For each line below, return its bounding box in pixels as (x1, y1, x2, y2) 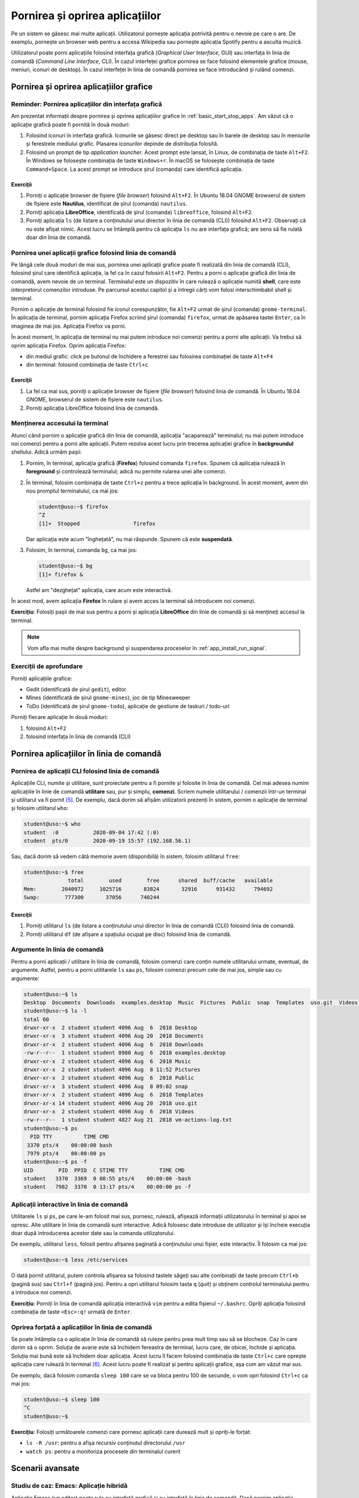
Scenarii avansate (11, 1463, 80, 1473)
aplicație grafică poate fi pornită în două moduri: (11, 120, 130, 128)
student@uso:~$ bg (38, 563, 93, 569)
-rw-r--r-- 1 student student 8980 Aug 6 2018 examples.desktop (23, 1049, 226, 1056)
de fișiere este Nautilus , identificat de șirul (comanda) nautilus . (26, 200, 188, 207)
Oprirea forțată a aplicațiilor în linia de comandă (11, 1323, 153, 1331)
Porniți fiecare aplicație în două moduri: (11, 714, 108, 721)
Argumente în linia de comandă (11, 946, 104, 954)
